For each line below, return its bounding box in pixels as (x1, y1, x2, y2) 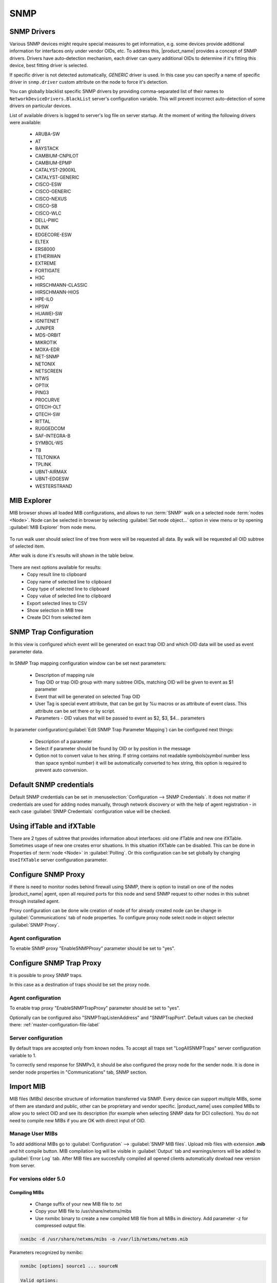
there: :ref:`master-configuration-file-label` (9, 1022, 100, 1028)
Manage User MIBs (9, 1130, 58, 1137)
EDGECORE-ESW (35, 231, 72, 238)
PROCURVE (35, 397, 60, 403)
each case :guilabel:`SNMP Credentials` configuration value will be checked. (9, 808, 171, 814)
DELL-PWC (35, 217, 59, 223)
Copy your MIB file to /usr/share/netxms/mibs (35, 1208, 132, 1214)
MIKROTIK (35, 339, 57, 345)
